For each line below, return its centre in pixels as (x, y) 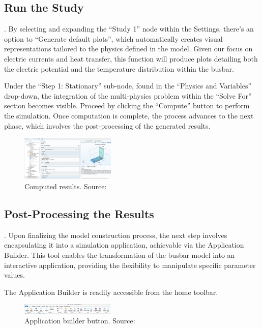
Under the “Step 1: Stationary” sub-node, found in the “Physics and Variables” (128, 86)
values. (14, 275)
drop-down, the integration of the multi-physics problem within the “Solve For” (128, 95)
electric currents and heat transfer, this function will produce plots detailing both (131, 58)
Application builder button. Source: (80, 321)
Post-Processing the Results (79, 214)
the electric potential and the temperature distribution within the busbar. (119, 68)
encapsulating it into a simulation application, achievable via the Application (124, 245)
